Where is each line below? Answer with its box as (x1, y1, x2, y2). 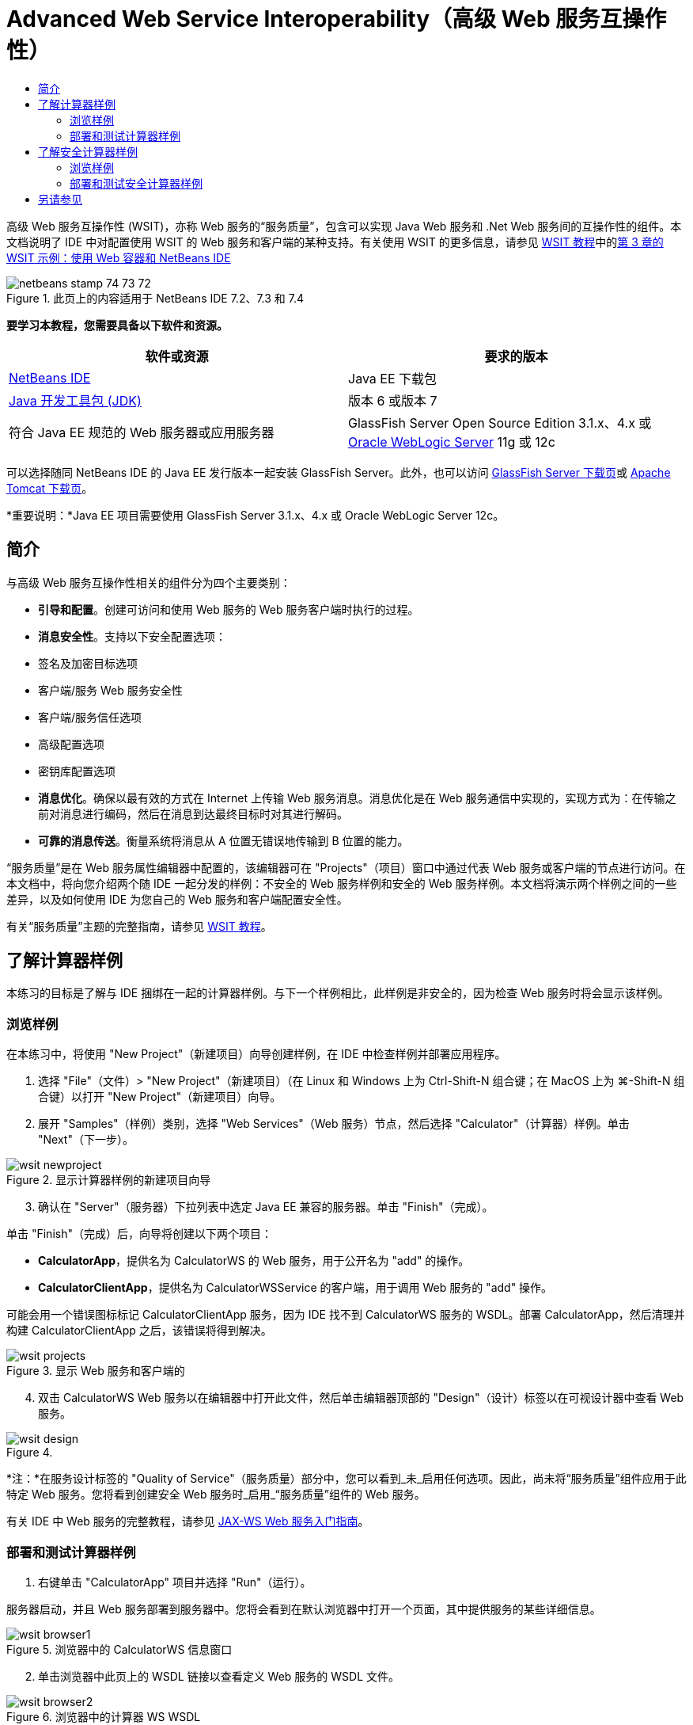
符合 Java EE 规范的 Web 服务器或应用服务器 (9, 424, 275, 440)
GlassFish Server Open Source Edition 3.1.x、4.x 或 (348, 414, 652, 431)
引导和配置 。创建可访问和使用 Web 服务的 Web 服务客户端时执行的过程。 (38, 602, 419, 616)
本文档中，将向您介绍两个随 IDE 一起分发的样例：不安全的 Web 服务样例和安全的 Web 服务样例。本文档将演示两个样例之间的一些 (6, 876, 677, 890)
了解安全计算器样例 (38, 144, 138, 158)
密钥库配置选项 (38, 763, 116, 778)
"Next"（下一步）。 (38, 1133, 134, 1147)
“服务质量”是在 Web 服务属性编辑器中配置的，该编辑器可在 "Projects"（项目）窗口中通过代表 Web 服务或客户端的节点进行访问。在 (6, 860, 686, 874)
